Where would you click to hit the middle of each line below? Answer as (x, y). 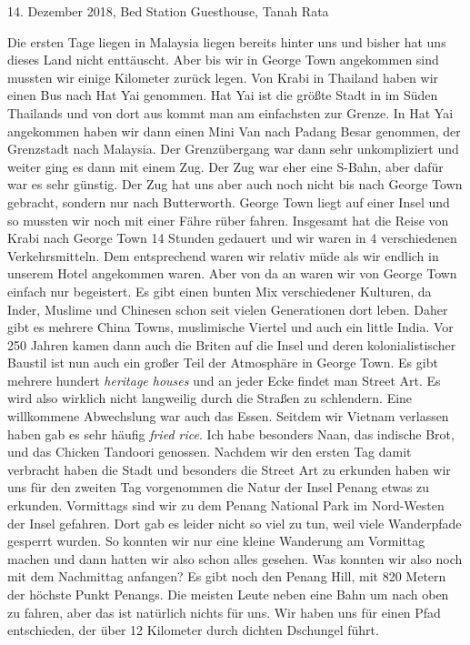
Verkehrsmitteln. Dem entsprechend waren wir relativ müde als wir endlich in (223, 255)
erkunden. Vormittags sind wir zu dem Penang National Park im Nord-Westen (226, 505)
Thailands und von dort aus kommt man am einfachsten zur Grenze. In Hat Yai (230, 112)
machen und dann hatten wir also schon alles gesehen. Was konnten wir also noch (235, 558)
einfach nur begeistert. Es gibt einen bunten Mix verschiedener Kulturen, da (220, 291)
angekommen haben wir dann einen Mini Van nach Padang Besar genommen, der (234, 131)
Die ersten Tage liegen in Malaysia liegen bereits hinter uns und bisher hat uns (227, 41)
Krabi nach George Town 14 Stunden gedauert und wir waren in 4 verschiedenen (232, 238)
